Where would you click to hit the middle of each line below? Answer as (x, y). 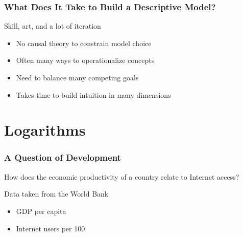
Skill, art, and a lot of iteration (53, 26)
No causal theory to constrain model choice (84, 43)
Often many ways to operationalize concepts (85, 60)
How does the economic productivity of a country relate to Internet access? (122, 176)
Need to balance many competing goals (77, 77)
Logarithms (45, 130)
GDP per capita (41, 211)
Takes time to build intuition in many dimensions (93, 94)
